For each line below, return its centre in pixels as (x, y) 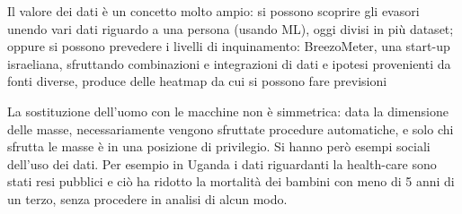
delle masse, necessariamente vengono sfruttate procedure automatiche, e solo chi (231, 128)
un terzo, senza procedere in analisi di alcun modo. (147, 198)
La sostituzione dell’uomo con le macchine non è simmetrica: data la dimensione (228, 111)
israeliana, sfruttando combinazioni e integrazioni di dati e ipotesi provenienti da (229, 63)
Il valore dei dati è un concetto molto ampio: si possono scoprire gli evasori (213, 11)
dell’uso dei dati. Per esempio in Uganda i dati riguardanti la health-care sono (222, 163)
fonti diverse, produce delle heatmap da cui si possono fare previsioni (197, 81)
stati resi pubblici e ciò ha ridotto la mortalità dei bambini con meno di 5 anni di (231, 181)
